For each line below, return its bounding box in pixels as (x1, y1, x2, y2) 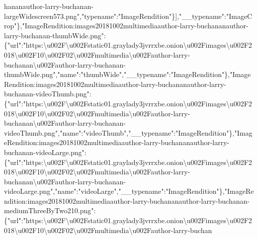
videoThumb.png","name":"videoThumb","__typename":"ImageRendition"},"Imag (4, 127, 253, 138)
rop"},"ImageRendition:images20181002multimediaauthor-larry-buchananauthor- (4, 20, 249, 31)
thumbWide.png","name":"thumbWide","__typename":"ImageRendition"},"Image (4, 69, 251, 80)
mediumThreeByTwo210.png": (4, 205, 96, 216)
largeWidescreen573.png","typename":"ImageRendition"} (4, 10, 175, 21)
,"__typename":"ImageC (177, 10, 253, 21)
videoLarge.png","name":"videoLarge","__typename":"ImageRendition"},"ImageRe (4, 186, 254, 196)
